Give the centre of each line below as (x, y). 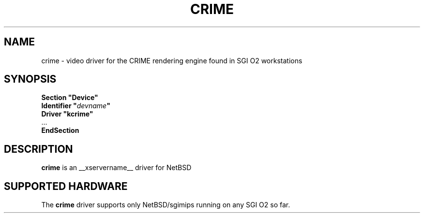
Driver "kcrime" (67, 114)
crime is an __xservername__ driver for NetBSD (116, 168)
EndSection (60, 130)
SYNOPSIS (30, 79)
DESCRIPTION (38, 149)
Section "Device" (70, 98)
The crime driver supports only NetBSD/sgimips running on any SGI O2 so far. (166, 205)
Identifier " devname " (76, 106)
